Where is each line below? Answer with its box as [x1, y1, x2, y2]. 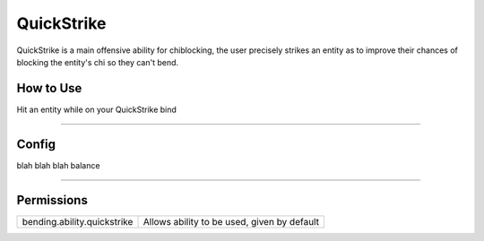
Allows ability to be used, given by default [143, 215, 320, 228]
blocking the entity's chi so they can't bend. [16, 56, 179, 67]
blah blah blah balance [16, 159, 100, 170]
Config [16, 136, 56, 151]
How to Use [16, 81, 82, 96]
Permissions [16, 193, 89, 208]
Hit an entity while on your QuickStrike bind [16, 104, 177, 115]
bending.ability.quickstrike [22, 215, 134, 228]
